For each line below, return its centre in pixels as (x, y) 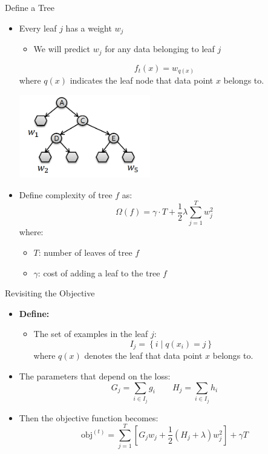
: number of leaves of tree (85, 252)
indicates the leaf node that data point (142, 80)
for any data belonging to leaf (160, 49)
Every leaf (38, 28)
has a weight (89, 28)
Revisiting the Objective (50, 293)
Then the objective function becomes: (89, 417)
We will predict (62, 49)
